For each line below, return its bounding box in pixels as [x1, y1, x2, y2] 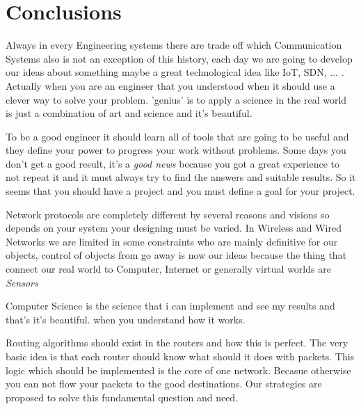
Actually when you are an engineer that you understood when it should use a [6, 78, 335, 93]
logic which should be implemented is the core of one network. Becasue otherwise [6, 362, 351, 377]
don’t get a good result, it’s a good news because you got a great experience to [6, 156, 339, 170]
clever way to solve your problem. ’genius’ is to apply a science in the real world [6, 92, 347, 106]
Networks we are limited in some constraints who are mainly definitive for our [6, 234, 338, 248]
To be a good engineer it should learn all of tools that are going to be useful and [6, 129, 349, 143]
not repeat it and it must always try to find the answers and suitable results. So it [6, 170, 356, 184]
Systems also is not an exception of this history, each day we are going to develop [6, 51, 353, 65]
